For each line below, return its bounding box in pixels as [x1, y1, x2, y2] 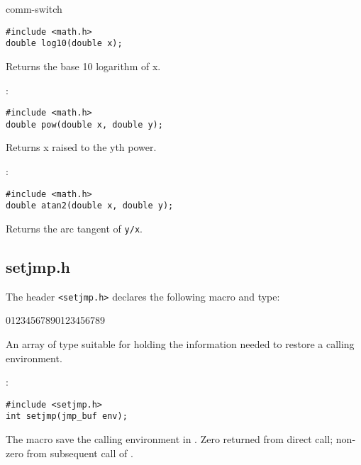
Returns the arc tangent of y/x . [6, 220, 143, 235]
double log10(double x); [6, 38, 123, 49]
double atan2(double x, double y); [6, 201, 174, 211]
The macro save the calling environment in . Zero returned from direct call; [6, 432, 333, 447]
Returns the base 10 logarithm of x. [6, 58, 161, 73]
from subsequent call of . [26, 445, 133, 460]
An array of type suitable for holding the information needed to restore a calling [6, 337, 355, 352]
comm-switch [6, 1, 62, 16]
